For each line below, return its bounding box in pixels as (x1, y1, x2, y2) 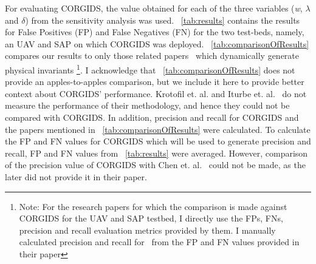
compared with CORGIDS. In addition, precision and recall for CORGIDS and (5, 111, 299, 123)
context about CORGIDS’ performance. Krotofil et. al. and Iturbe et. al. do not (5, 87, 307, 100)
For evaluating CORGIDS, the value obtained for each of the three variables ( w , (5, 2, 303, 14)
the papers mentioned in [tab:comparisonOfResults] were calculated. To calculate (5, 123, 311, 135)
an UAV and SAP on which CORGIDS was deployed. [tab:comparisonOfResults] (5, 37, 309, 50)
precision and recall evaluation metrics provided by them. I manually (19, 223, 276, 236)
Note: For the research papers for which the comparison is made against (19, 200, 287, 212)
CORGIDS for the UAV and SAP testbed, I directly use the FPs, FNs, (19, 212, 283, 225)
